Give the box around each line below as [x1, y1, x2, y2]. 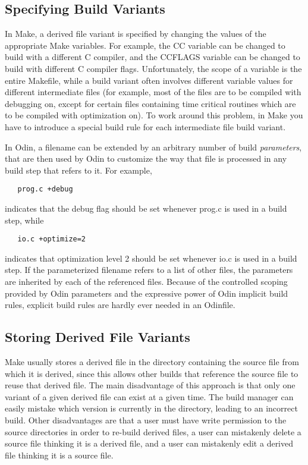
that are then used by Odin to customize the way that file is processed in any [5, 152, 287, 165]
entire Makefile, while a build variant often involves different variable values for [5, 74, 293, 86]
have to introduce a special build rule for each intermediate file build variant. [5, 120, 286, 133]
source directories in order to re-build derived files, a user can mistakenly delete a [5, 425, 301, 438]
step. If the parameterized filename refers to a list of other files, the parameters [5, 263, 293, 276]
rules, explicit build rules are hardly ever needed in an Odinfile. [5, 299, 235, 311]
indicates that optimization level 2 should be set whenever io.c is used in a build [5, 252, 297, 264]
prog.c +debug [17, 185, 73, 194]
